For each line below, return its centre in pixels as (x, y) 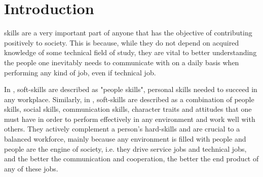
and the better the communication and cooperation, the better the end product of (131, 159)
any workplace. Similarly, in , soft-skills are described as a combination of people (129, 99)
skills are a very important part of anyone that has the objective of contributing (128, 33)
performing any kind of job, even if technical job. (80, 72)
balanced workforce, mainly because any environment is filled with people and (125, 139)
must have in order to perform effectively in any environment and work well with (130, 119)
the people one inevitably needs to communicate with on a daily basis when (122, 62)
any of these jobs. (31, 168)
